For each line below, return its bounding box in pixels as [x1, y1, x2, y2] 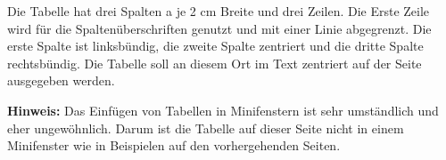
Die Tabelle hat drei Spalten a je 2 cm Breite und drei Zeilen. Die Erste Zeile [7, 2, 430, 20]
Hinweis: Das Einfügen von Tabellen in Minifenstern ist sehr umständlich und [7, 100, 439, 119]
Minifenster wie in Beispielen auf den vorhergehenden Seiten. [7, 136, 341, 155]
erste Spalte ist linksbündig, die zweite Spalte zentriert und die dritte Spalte [7, 36, 424, 55]
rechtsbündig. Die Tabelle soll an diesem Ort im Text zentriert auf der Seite [7, 53, 422, 72]
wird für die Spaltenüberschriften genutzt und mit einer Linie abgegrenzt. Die [7, 19, 432, 37]
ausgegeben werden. [7, 71, 115, 90]
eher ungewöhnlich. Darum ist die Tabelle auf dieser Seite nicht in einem [7, 118, 404, 137]
